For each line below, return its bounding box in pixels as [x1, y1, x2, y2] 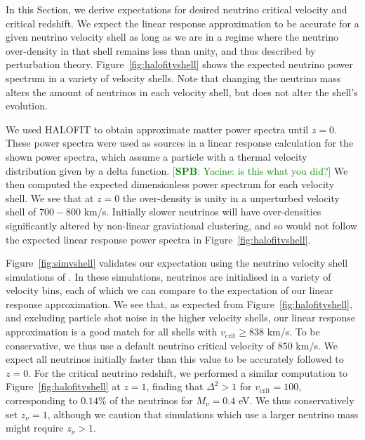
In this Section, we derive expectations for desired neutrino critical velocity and [6, 2, 347, 16]
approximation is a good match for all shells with [6, 324, 218, 339]
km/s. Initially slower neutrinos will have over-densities [84, 204, 321, 219]
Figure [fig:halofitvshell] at [6, 379, 121, 394]
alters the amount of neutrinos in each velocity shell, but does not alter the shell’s [6, 84, 358, 99]
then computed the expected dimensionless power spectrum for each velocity [6, 177, 335, 192]
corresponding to [6, 393, 78, 408]
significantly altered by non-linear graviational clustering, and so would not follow [6, 218, 357, 232]
